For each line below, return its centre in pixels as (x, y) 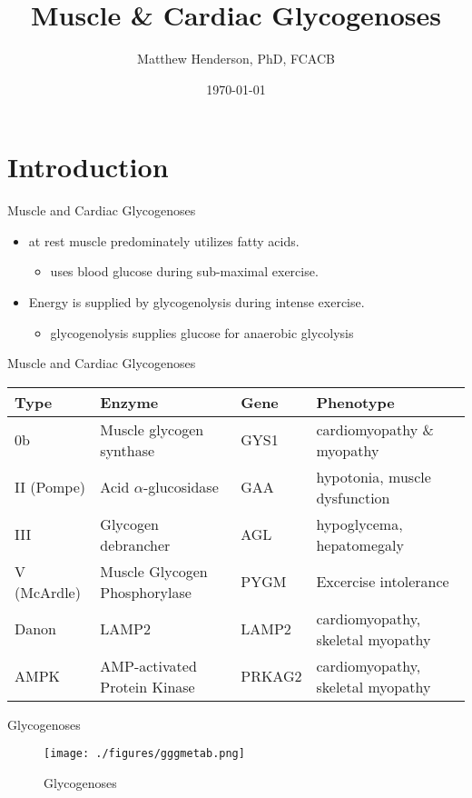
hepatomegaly (360, 544)
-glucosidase (181, 487)
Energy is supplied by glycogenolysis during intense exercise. (197, 302)
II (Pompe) (50, 487)
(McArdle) (48, 592)
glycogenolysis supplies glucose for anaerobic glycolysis (202, 332)
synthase (128, 450)
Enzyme (129, 402)
